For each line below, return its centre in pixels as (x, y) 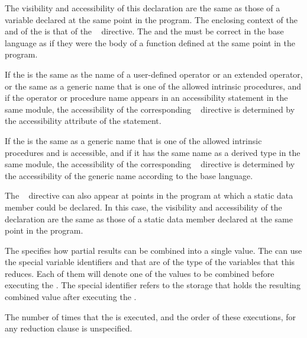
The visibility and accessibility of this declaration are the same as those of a (143, 8)
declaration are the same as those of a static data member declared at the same (149, 219)
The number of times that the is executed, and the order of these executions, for (150, 316)
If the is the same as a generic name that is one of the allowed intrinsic (133, 140)
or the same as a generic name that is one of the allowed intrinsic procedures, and (153, 86)
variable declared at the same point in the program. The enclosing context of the (151, 19)
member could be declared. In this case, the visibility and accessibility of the (143, 207)
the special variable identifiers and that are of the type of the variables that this (150, 262)
